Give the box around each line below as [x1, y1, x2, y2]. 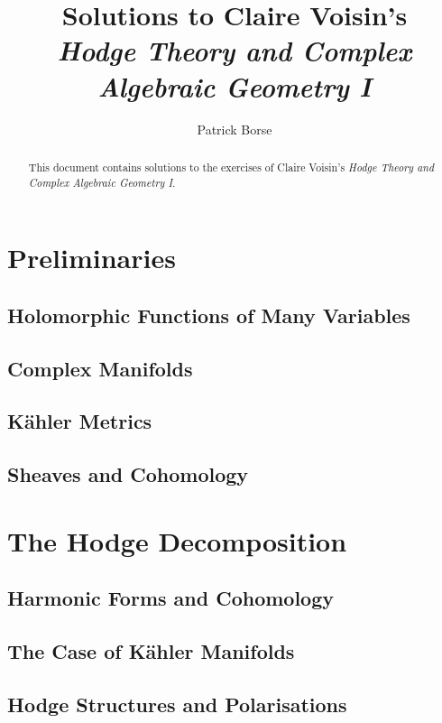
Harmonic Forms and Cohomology [7, 584, 335, 612]
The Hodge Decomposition [7, 522, 347, 559]
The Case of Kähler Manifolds [7, 637, 295, 665]
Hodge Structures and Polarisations [7, 690, 347, 718]
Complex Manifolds [7, 354, 193, 382]
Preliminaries [7, 239, 176, 276]
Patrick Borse [197, 119, 272, 138]
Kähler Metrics [7, 407, 152, 435]
